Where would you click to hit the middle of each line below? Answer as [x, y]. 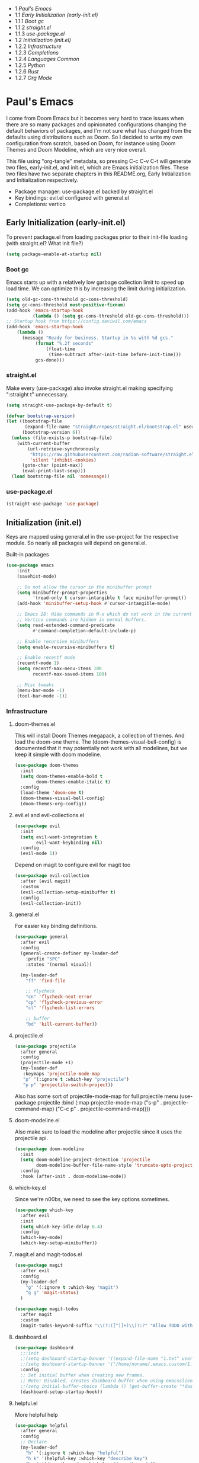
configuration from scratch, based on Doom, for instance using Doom [91, 143]
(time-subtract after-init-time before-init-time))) [115, 354]
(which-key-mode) [42, 1238]
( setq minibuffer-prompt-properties [62, 593]
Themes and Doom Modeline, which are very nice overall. [76, 149]
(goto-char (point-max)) [52, 465]
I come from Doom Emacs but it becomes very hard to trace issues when [95, 118]
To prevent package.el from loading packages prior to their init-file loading [97, 237]
